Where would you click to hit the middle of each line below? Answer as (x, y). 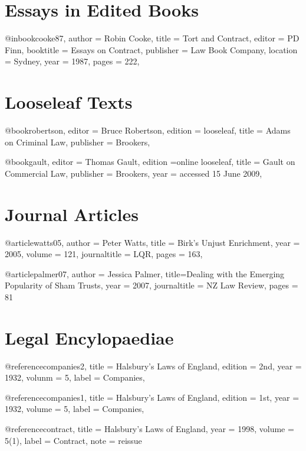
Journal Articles (72, 214)
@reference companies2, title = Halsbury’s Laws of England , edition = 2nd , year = (153, 366)
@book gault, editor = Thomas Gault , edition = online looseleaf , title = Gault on (150, 162)
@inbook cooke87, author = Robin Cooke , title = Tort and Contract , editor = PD (152, 38)
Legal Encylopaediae (89, 337)
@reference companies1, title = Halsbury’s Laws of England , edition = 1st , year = (152, 397)
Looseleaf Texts (69, 102)
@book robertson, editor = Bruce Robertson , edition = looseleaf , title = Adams (148, 130)
